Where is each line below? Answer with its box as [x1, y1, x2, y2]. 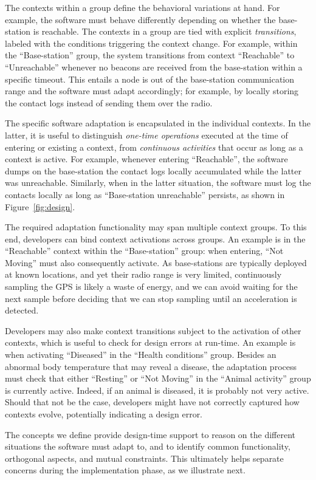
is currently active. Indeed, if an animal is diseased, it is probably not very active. [5, 383, 309, 396]
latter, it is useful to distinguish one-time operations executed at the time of [5, 128, 288, 141]
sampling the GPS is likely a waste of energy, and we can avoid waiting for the [5, 280, 298, 293]
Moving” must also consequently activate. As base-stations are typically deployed [5, 256, 307, 269]
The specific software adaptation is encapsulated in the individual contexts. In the [5, 117, 311, 129]
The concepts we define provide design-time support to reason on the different [5, 428, 295, 441]
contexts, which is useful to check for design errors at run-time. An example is [5, 336, 296, 349]
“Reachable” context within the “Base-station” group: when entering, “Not [5, 244, 284, 257]
